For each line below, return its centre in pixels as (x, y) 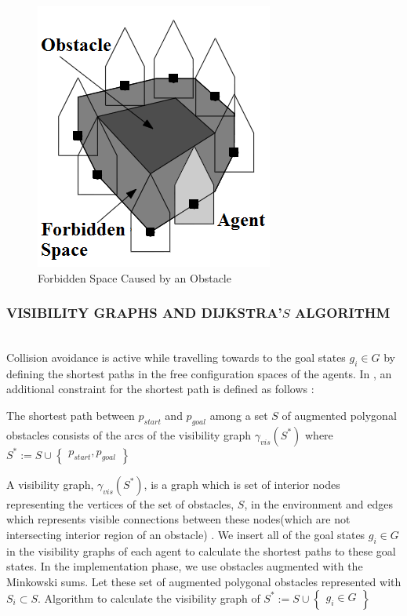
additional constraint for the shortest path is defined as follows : (160, 389)
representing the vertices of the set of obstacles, (120, 503)
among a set (239, 415)
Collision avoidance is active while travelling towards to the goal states (176, 357)
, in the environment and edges (318, 503)
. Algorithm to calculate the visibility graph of (149, 598)
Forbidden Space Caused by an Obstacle (134, 277)
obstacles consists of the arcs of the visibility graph (129, 434)
